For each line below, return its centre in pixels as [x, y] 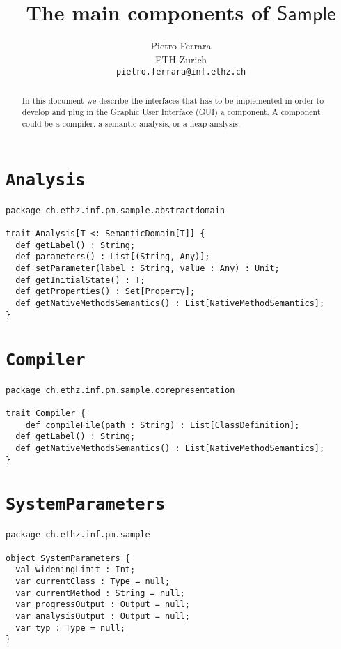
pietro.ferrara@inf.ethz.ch [181, 72]
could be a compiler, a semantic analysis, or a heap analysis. [131, 124]
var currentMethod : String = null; [100, 593]
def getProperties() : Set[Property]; [105, 292]
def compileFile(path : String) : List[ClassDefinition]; [162, 425]
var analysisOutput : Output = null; [103, 617]
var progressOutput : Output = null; [103, 605]
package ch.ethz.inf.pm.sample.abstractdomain [115, 210]
